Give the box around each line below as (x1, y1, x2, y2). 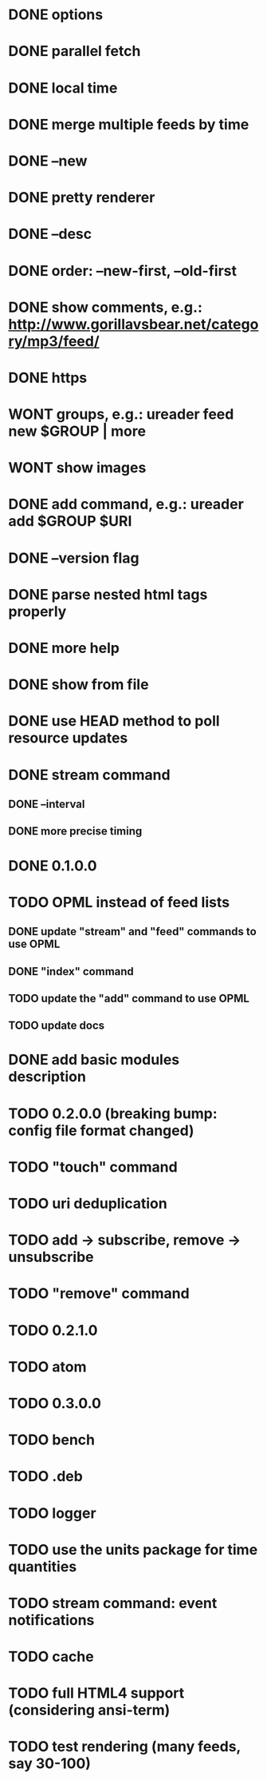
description (8, 1068, 86, 1086)
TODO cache (8, 1648, 94, 1666)
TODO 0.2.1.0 (8, 1321, 98, 1340)
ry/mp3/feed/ (8, 332, 100, 350)
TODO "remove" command (8, 1284, 190, 1303)
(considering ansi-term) (8, 1701, 171, 1719)
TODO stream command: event (8, 1594, 218, 1612)
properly (8, 602, 67, 620)
